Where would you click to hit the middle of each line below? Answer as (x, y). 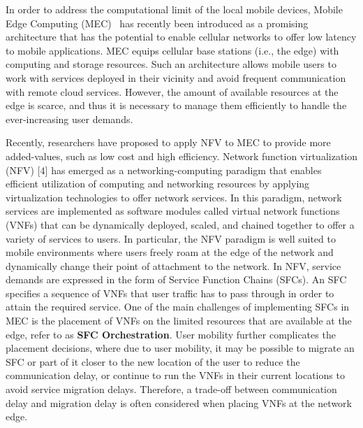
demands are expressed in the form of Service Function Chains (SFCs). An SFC (176, 279)
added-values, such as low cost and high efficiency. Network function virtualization (181, 156)
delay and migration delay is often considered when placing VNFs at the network (179, 402)
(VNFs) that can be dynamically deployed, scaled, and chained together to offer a (180, 224)
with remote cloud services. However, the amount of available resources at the (172, 91)
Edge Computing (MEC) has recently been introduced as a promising (157, 23)
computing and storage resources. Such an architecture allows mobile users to (171, 64)
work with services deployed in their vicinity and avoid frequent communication (176, 77)
